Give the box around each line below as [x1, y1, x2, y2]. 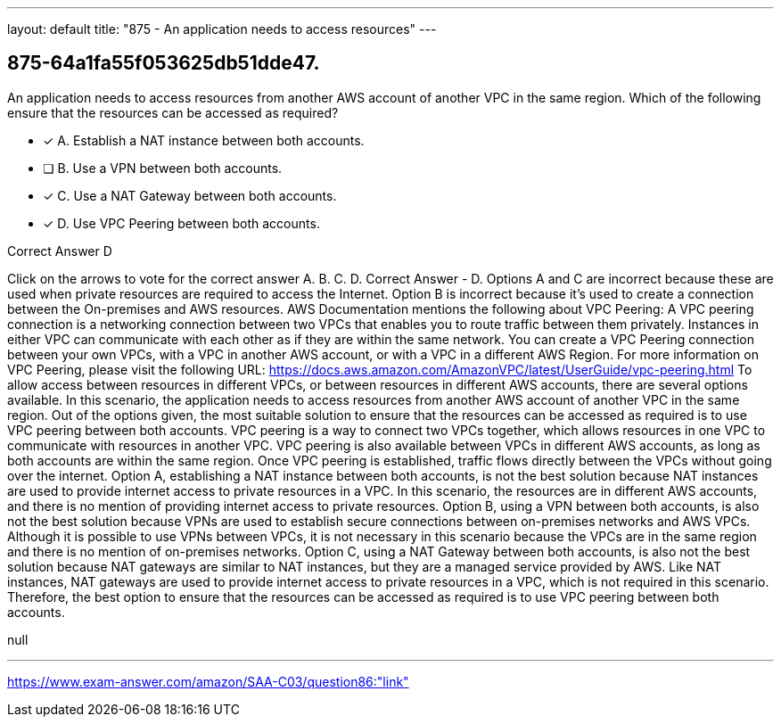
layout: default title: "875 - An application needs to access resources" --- [7, 21, 437, 37]
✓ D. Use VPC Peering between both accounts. [43, 215, 320, 231]
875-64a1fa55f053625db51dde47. [7, 52, 320, 75]
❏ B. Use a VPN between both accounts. [43, 160, 283, 176]
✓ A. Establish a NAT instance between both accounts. [43, 132, 365, 148]
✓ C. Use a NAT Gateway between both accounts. [43, 187, 337, 203]
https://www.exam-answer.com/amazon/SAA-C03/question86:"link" [7, 673, 409, 689]
